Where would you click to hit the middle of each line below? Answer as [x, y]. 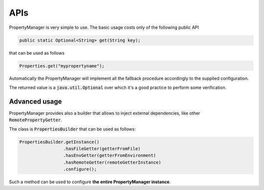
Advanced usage [35, 101]
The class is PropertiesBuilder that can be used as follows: [72, 129]
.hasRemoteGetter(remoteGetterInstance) [112, 162]
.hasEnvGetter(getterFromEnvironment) [110, 156]
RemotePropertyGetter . [35, 120]
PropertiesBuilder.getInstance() [59, 142]
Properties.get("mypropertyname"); [62, 66]
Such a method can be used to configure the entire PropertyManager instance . [90, 182]
